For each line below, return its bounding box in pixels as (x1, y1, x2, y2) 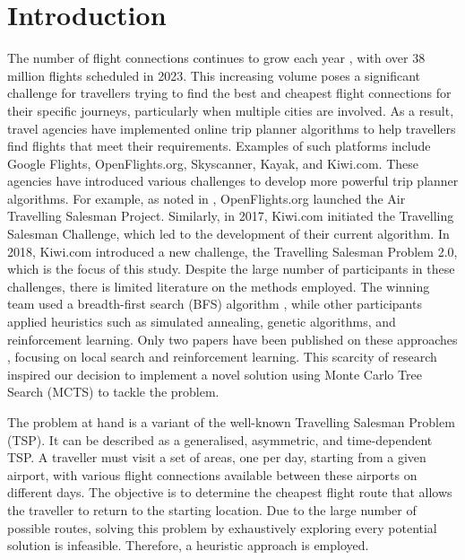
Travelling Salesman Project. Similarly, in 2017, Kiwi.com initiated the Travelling (7, 206, 454, 225)
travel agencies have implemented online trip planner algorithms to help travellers (7, 118, 456, 137)
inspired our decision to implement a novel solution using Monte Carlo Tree (7, 364, 422, 383)
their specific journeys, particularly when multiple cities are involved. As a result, (7, 101, 454, 119)
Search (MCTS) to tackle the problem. (7, 382, 220, 401)
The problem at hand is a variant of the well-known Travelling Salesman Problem (7, 413, 455, 431)
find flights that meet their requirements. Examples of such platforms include (7, 136, 431, 155)
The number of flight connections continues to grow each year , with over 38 (7, 48, 426, 67)
